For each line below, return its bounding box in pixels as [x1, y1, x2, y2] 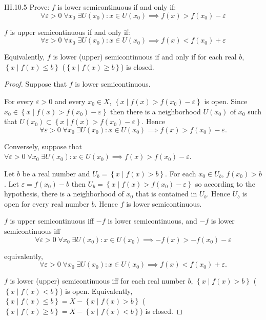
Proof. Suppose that [4, 78, 67, 89]
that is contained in [135, 188, 197, 199]
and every [54, 95, 86, 106]
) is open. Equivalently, [59, 285, 133, 296]
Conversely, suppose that [4, 141, 82, 151]
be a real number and [22, 168, 90, 178]
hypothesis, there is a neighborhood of [4, 188, 124, 199]
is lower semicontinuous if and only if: [57, 2, 176, 12]
